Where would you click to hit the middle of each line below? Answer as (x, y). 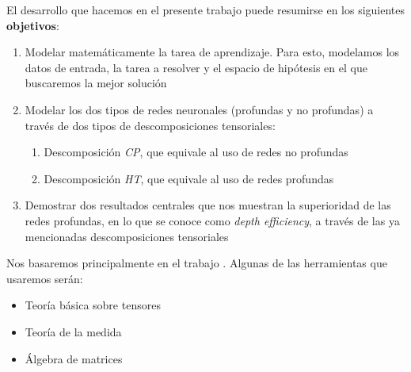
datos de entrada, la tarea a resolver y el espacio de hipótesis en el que (196, 67)
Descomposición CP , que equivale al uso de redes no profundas (196, 152)
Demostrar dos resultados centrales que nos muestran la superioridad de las (208, 205)
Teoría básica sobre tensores (93, 305)
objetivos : (33, 25)
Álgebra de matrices (74, 358)
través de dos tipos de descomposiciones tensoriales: (150, 125)
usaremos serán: (45, 278)
